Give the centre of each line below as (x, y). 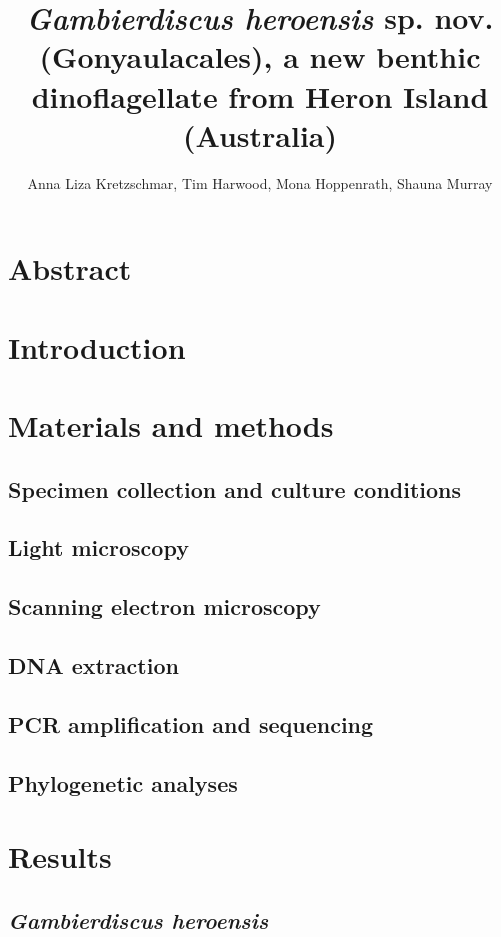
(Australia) (260, 134)
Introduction (97, 346)
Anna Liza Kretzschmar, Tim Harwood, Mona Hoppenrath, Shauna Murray (260, 182)
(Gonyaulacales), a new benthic (260, 56)
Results (60, 856)
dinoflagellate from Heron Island (260, 95)
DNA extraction (93, 664)
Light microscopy (98, 547)
